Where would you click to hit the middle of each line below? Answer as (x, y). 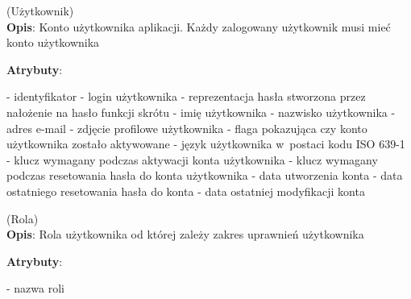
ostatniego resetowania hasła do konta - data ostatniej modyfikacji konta (186, 191)
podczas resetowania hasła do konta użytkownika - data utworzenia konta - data (205, 175)
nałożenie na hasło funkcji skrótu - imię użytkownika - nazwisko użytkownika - (201, 112)
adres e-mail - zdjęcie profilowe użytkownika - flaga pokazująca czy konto (187, 128)
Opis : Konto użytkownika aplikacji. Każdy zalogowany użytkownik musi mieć (199, 26)
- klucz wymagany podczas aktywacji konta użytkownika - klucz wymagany (192, 159)
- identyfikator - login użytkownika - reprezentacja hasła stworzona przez (186, 96)
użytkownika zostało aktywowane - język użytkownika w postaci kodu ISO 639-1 (206, 144)
